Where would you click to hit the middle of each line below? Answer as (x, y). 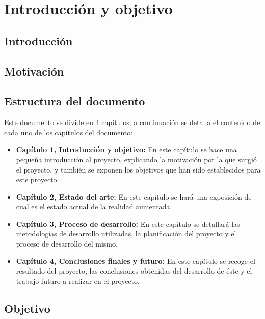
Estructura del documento (75, 101)
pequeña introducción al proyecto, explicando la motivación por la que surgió (136, 159)
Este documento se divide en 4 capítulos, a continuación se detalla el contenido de (132, 122)
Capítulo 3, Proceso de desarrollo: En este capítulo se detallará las (128, 223)
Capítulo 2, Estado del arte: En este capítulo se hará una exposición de (134, 196)
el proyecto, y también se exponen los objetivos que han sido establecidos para (138, 169)
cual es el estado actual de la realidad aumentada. (94, 206)
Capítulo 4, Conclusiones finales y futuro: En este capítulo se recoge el (136, 261)
